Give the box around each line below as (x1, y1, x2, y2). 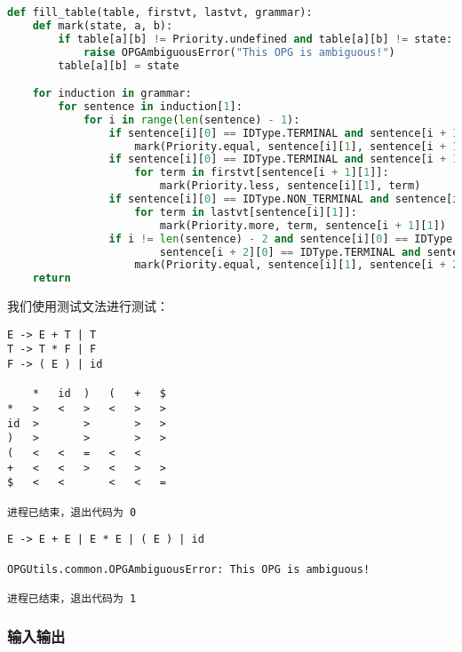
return (32, 272, 71, 285)
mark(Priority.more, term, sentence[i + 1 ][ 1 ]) (159, 219, 447, 232)
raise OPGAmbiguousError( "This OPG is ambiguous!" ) (83, 45, 395, 59)
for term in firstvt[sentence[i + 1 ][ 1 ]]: (134, 166, 389, 179)
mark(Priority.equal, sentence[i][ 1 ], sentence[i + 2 (134, 258, 459, 272)
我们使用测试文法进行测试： (7, 297, 169, 315)
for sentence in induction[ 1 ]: (58, 99, 243, 113)
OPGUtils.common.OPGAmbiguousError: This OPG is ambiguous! (7, 562, 370, 576)
